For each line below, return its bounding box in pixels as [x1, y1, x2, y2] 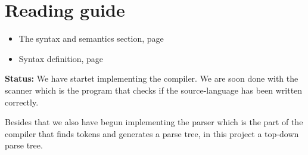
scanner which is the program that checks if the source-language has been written [5, 83, 303, 96]
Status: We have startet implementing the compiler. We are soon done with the [5, 72, 298, 85]
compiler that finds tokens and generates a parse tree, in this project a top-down [5, 127, 299, 139]
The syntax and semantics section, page [18, 32, 164, 45]
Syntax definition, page [18, 52, 104, 64]
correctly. [5, 95, 39, 108]
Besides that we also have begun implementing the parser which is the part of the [5, 116, 303, 128]
